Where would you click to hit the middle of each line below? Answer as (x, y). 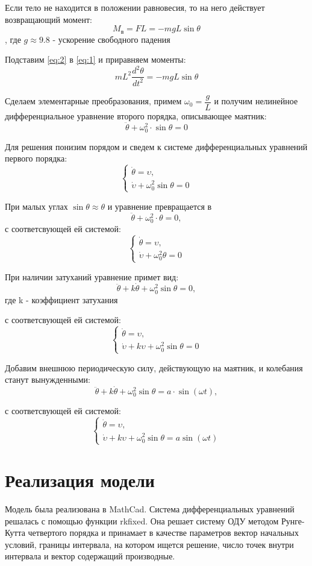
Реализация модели (80, 480)
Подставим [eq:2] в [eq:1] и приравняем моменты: (95, 59)
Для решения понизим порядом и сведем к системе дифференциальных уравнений (156, 146)
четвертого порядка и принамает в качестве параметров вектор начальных (163, 533)
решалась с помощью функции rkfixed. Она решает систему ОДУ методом (142, 520)
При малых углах (36, 206)
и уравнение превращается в (160, 206)
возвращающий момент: (48, 19)
